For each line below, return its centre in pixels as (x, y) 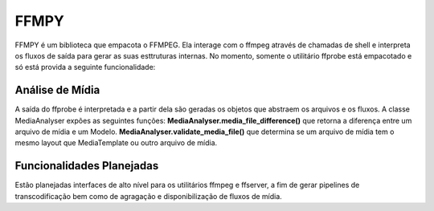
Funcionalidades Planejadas (87, 166)
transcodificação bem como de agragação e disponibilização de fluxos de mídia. (149, 196)
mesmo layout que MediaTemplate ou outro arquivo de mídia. (116, 143)
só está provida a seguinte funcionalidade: (85, 67)
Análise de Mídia (57, 90)
